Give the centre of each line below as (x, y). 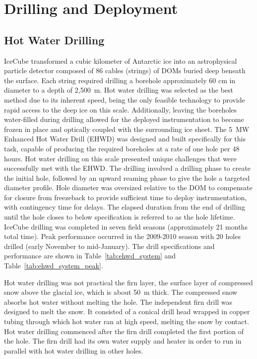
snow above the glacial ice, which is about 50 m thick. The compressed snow (121, 292)
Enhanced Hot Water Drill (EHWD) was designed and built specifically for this (125, 139)
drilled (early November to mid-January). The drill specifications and (109, 246)
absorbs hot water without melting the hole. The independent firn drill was (118, 301)
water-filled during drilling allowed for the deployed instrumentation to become (124, 119)
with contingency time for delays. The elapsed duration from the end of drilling (125, 207)
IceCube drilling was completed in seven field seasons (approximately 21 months (126, 226)
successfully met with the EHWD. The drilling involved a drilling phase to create (128, 168)
